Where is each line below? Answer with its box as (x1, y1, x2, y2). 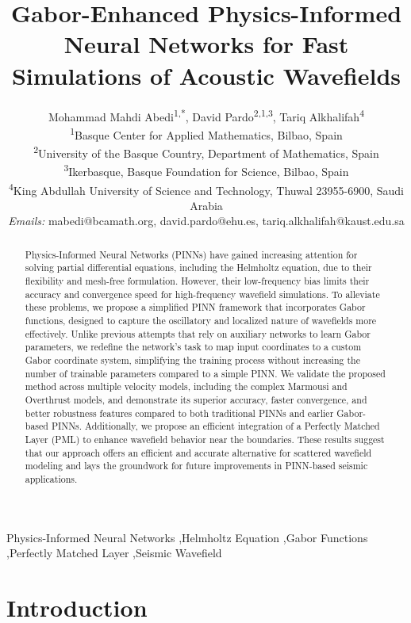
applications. (25, 472, 78, 485)
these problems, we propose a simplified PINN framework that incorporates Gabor (25, 300, 366, 314)
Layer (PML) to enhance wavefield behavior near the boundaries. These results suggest (25, 432, 385, 445)
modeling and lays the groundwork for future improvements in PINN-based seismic (25, 459, 368, 472)
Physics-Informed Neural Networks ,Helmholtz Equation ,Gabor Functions (6, 529, 368, 545)
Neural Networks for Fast (63, 28, 349, 60)
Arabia (190, 197, 223, 213)
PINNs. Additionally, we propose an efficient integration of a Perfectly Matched (51, 419, 380, 433)
